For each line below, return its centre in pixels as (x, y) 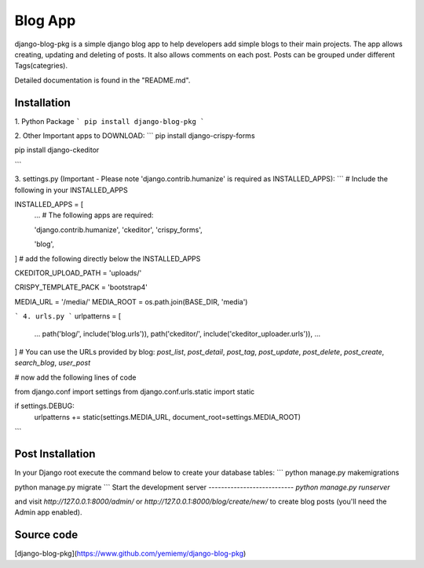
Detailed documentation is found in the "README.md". (102, 80)
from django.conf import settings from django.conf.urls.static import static (135, 391)
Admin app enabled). (48, 512)
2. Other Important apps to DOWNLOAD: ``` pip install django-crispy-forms (135, 136)
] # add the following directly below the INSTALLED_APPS (108, 258)
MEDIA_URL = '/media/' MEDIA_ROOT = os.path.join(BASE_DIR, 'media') (131, 301)
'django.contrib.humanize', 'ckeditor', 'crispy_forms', (119, 229)
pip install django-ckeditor (57, 150)
